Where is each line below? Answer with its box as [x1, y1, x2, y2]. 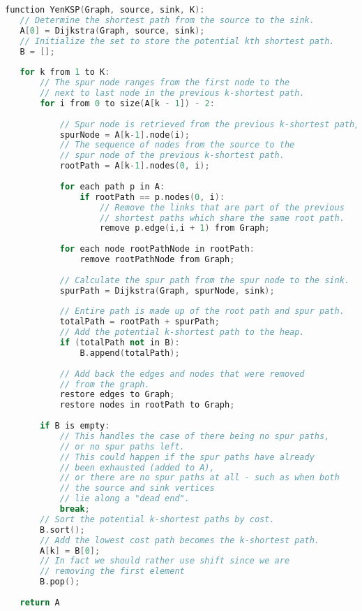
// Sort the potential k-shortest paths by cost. [40, 514, 275, 524]
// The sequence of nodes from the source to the [59, 140, 295, 150]
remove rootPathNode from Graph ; [80, 254, 235, 264]
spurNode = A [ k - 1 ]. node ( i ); [59, 129, 190, 140]
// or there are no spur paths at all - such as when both [59, 473, 340, 483]
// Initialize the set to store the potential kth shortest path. [20, 36, 335, 46]
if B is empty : [40, 421, 110, 431]
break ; [59, 504, 90, 514]
